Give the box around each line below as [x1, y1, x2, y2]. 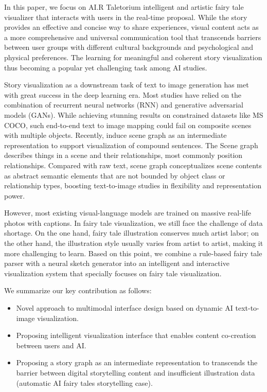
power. [4, 190, 25, 201]
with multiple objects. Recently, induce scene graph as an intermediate [4, 130, 227, 140]
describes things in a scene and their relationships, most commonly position [4, 150, 243, 161]
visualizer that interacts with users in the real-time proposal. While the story [4, 11, 247, 22]
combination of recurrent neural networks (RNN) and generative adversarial [4, 99, 244, 110]
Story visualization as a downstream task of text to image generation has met [4, 79, 249, 90]
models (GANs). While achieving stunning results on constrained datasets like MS [4, 109, 263, 120]
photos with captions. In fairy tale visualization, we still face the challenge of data [4, 217, 263, 228]
